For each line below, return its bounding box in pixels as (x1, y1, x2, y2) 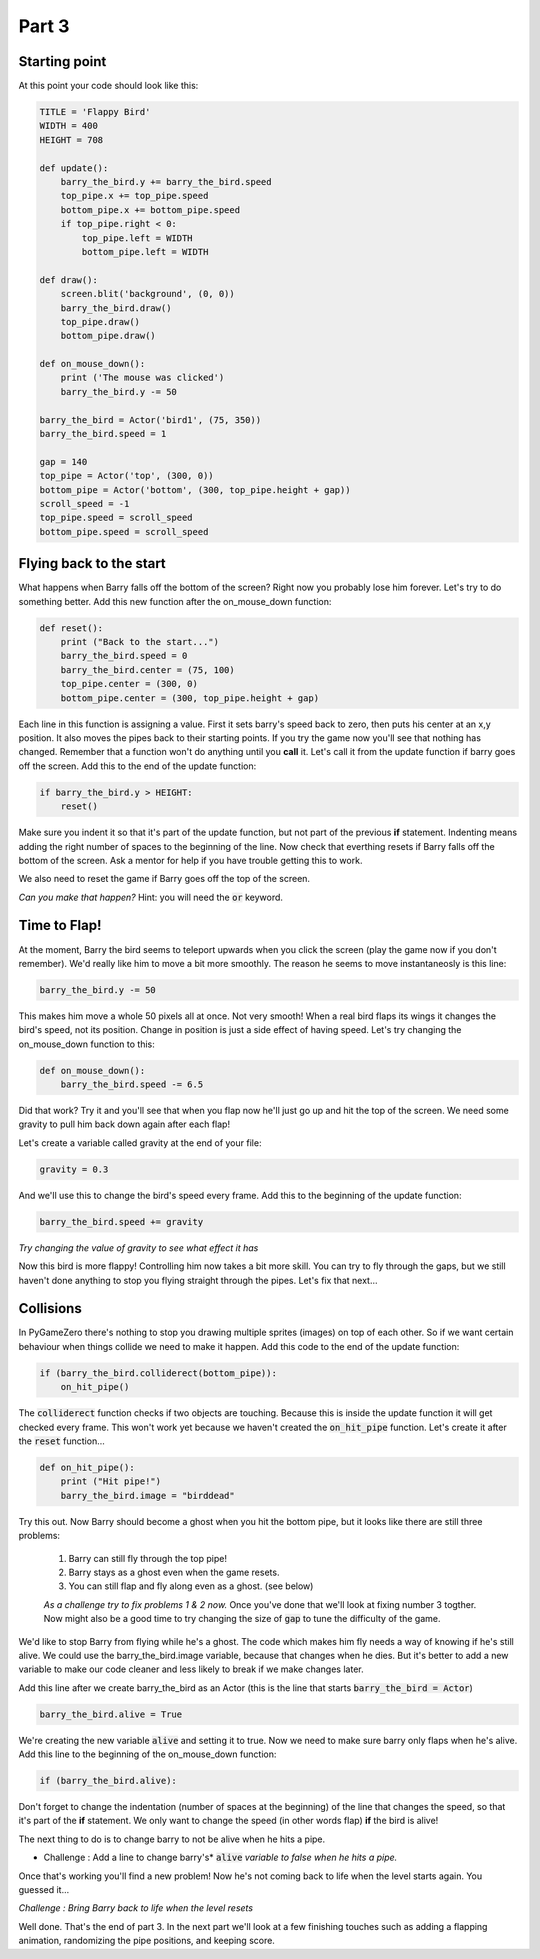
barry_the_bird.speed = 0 (60, 650, 188, 662)
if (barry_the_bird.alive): (39, 1775, 177, 1787)
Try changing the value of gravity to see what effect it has (18, 1241, 259, 1254)
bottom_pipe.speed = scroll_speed (39, 526, 209, 537)
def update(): (39, 162, 109, 174)
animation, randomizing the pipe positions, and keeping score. (18, 1935, 275, 1947)
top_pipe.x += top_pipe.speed (60, 190, 209, 202)
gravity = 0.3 (39, 1163, 109, 1175)
